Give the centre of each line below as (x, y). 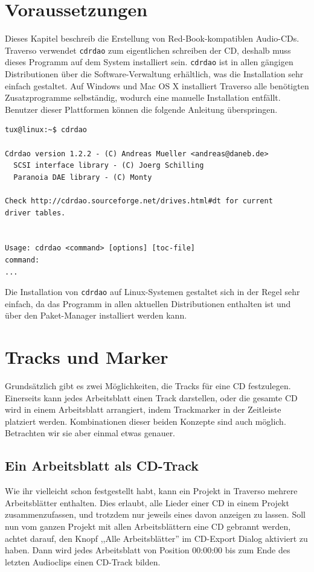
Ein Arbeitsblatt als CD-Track (102, 466)
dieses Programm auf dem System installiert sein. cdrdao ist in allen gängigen (149, 62)
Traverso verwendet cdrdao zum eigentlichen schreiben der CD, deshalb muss (148, 50)
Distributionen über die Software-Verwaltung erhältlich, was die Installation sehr (154, 74)
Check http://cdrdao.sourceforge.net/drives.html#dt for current (139, 201)
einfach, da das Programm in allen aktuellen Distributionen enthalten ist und (148, 303)
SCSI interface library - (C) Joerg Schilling (109, 166)
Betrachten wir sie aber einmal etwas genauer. (90, 433)
